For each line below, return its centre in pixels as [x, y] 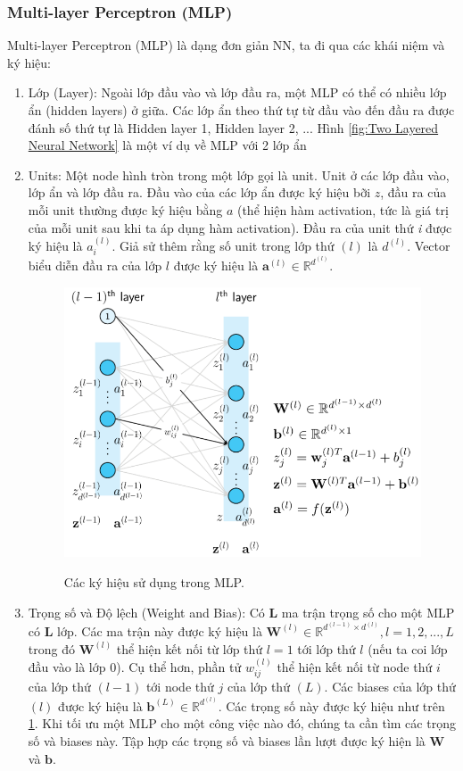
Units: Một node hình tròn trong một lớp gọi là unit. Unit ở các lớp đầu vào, [239, 174]
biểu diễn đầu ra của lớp [95, 265]
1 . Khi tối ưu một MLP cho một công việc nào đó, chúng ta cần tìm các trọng [242, 723]
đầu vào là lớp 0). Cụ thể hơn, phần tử [135, 666]
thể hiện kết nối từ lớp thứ [190, 648]
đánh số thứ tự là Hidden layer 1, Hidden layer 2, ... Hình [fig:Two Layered [233, 127]
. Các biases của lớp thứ [390, 687]
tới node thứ [180, 687]
